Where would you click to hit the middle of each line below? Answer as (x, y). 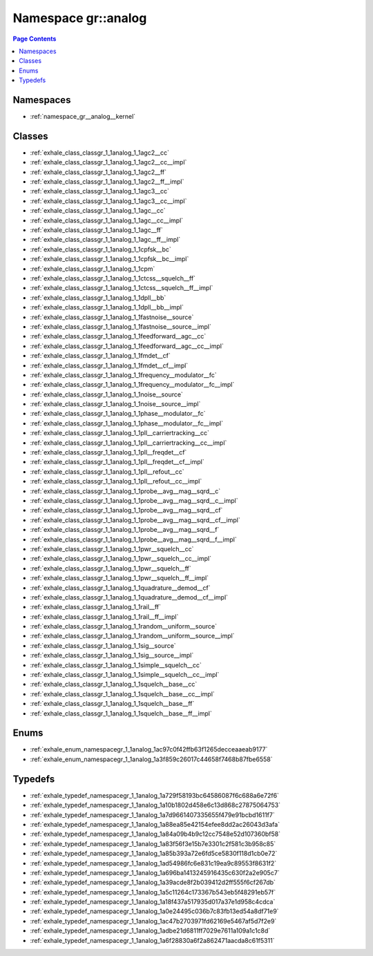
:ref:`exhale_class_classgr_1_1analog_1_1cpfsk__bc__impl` (109, 259)
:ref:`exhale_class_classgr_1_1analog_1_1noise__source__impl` (115, 404)
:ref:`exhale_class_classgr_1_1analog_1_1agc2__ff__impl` (107, 182)
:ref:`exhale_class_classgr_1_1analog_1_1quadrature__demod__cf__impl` (129, 597)
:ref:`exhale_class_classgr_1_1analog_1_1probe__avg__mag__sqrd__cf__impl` (135, 520)
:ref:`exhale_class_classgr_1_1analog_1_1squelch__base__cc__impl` (123, 694)
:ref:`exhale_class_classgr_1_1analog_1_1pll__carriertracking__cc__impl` (128, 443)
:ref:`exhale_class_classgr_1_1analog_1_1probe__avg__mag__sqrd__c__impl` (134, 500)
